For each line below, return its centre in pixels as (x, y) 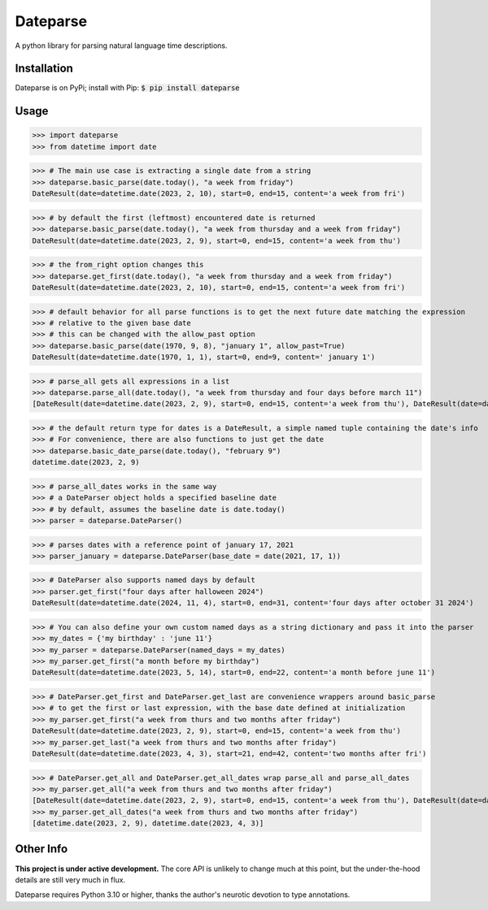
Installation (44, 69)
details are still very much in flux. (70, 880)
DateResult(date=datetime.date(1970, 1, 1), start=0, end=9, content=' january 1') (204, 357)
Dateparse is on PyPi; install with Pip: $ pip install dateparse (127, 88)
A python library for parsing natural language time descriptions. (121, 45)
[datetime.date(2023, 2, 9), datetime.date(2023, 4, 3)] (148, 823)
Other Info (41, 849)
